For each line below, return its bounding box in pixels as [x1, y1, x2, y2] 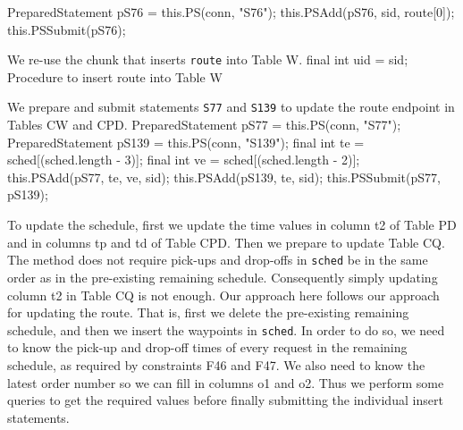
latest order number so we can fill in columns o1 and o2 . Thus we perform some [7, 373, 444, 392]
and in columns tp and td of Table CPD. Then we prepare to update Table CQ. [7, 232, 445, 251]
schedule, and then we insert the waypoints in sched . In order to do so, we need [7, 320, 445, 339]
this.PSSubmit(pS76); [7, 20, 126, 38]
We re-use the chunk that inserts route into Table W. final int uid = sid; [7, 50, 408, 69]
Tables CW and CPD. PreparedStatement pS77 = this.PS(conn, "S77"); [7, 115, 401, 134]
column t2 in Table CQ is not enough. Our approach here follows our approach [7, 285, 440, 304]
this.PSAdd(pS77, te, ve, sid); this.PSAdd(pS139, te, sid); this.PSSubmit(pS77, [7, 167, 441, 186]
